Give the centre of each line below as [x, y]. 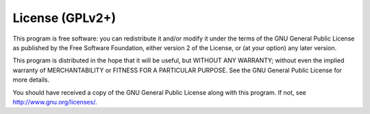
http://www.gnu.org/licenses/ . [55, 102]
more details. [31, 80]
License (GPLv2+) [64, 18]
